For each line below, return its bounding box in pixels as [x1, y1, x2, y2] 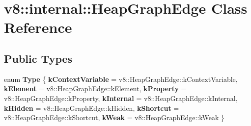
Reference [4, 17, 72, 37]
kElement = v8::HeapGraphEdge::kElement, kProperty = [4, 83, 187, 94]
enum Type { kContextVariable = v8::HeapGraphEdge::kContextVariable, [4, 74, 238, 84]
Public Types [4, 50, 73, 66]
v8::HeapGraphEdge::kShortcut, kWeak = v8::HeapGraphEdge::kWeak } [4, 112, 225, 123]
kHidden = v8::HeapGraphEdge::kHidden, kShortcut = [4, 102, 179, 113]
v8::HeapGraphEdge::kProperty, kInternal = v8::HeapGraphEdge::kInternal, [4, 93, 238, 103]
